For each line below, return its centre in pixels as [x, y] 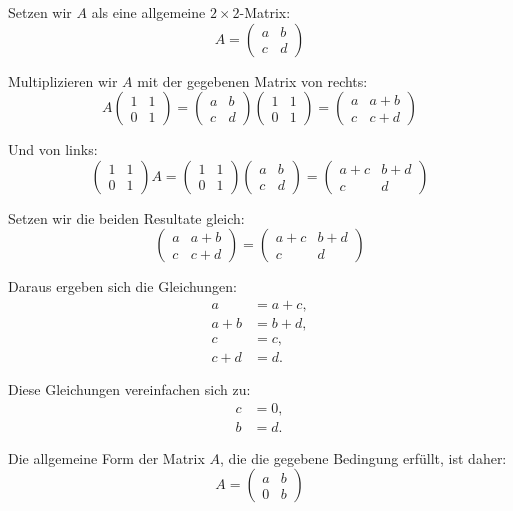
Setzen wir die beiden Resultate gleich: [126, 217]
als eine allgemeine [148, 12]
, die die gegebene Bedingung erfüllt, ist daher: [363, 457]
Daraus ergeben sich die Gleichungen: [122, 286]
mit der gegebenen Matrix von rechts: [252, 80]
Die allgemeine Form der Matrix [106, 457]
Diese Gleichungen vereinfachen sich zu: [129, 389]
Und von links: [53, 149]
